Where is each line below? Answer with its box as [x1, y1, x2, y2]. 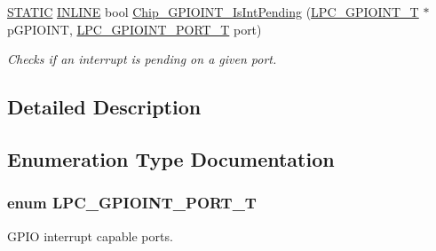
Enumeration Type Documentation [7, 145, 335, 172]
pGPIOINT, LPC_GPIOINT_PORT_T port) [7, 20, 262, 38]
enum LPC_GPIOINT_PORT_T [7, 192, 257, 214]
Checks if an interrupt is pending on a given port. [7, 50, 277, 68]
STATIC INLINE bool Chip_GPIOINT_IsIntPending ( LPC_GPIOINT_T [7, 3, 419, 20]
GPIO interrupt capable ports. [7, 226, 173, 245]
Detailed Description [7, 93, 202, 121]
